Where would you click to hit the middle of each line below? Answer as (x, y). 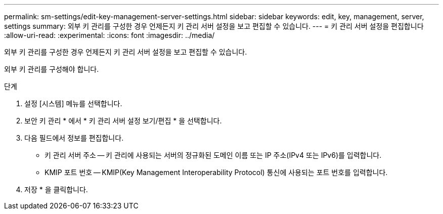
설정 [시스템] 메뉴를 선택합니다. (73, 103)
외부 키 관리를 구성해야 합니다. (52, 69)
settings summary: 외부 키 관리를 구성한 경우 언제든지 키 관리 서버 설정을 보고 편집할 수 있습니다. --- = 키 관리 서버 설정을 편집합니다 (214, 26)
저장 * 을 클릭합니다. (56, 189)
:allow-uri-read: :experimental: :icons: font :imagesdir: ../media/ (109, 35)
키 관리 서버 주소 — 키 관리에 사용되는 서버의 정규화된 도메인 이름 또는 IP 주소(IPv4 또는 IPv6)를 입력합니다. (213, 155)
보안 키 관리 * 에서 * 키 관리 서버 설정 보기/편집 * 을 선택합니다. (123, 121)
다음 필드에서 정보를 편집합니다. (74, 138)
